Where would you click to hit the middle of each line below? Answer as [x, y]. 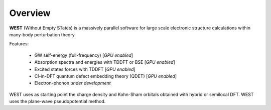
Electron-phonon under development [73, 83]
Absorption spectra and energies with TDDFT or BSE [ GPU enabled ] [105, 62]
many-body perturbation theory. [43, 34]
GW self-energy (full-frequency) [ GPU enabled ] [84, 55]
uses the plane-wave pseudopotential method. [57, 102]
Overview [30, 13]
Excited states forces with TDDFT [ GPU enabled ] [85, 69]
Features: [19, 44]
